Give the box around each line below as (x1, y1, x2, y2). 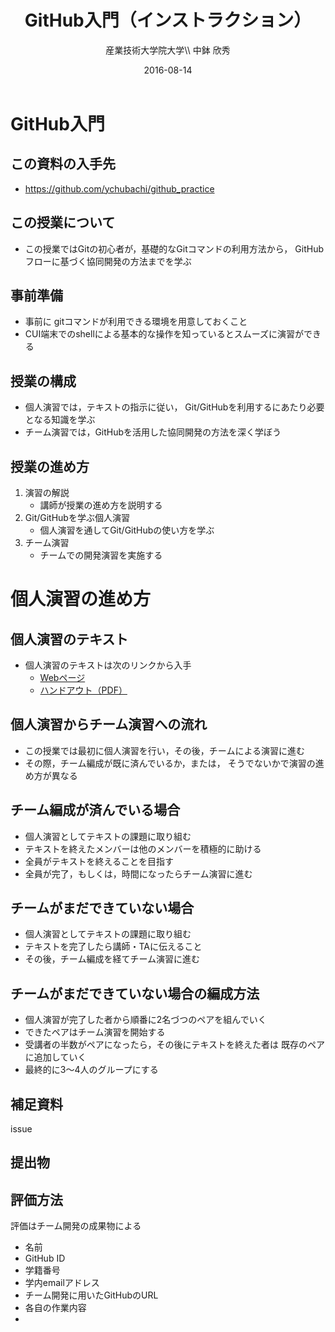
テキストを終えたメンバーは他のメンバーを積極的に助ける (24, 842, 262, 855)
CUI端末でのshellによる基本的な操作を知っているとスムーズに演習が (24, 328, 304, 340)
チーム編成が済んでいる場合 (10, 802, 181, 819)
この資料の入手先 (10, 156, 116, 173)
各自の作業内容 (24, 1302, 87, 1314)
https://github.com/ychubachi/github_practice (24, 182, 215, 195)
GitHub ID (24, 1252, 66, 1265)
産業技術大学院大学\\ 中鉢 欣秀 (105, 44, 231, 56)
